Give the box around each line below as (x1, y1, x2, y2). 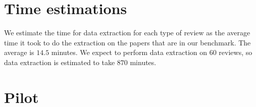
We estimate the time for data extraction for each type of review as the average (4, 27, 250, 38)
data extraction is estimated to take (4, 57, 115, 67)
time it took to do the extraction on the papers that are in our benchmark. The (4, 37, 251, 47)
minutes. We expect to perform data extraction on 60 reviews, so (51, 47, 252, 58)
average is (4, 47, 34, 58)
